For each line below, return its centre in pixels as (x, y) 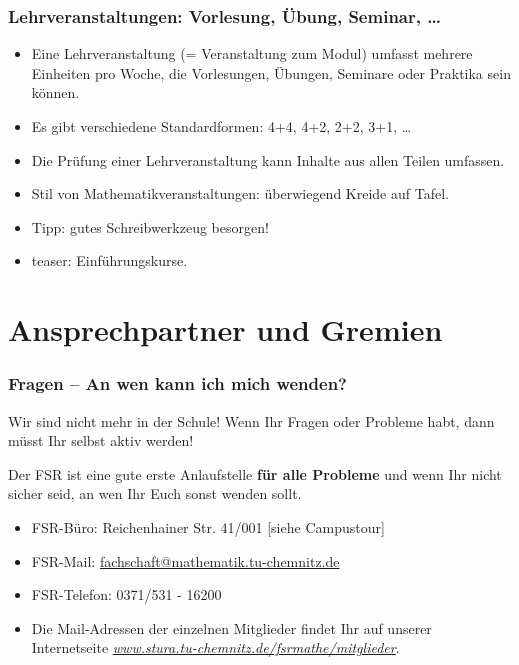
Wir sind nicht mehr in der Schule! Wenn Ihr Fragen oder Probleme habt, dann (251, 420)
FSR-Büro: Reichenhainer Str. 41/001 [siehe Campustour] (208, 526)
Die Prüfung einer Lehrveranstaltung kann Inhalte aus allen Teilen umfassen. (268, 159)
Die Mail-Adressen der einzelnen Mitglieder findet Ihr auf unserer (231, 627)
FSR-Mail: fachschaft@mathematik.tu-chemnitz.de (185, 560)
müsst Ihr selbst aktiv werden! (101, 440)
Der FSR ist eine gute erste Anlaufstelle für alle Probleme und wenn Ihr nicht (255, 473)
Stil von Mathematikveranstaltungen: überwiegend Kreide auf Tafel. (240, 193)
